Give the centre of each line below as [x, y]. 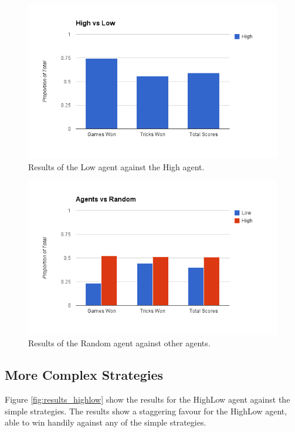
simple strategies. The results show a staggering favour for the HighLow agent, [146, 411]
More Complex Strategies [84, 375]
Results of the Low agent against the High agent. [116, 166]
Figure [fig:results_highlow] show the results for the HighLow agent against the [147, 399]
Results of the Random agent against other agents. [119, 343]
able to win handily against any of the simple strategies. [106, 422]
